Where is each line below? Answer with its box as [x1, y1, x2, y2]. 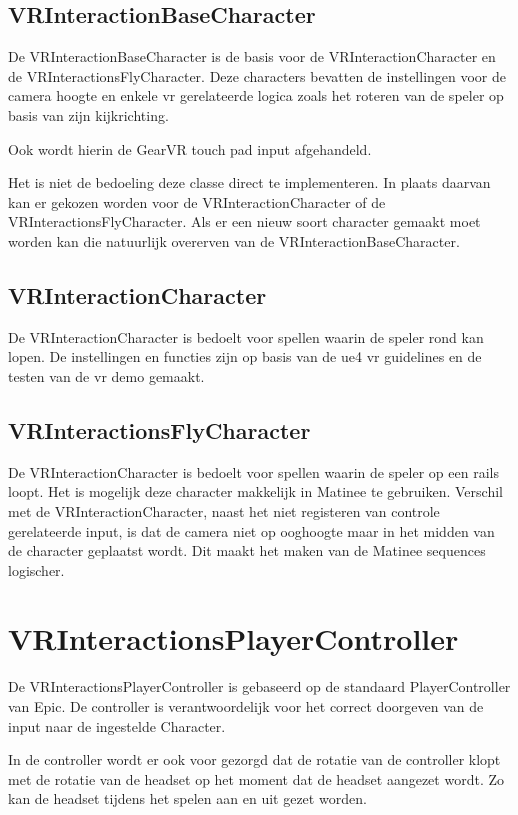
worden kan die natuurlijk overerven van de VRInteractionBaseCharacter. [8, 230, 460, 251]
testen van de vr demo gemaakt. [8, 365, 205, 386]
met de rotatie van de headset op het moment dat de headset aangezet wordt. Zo [8, 768, 504, 789]
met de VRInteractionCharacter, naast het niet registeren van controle [8, 500, 440, 521]
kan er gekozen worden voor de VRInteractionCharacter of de [8, 191, 386, 212]
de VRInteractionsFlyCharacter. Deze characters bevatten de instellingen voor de [8, 65, 507, 86]
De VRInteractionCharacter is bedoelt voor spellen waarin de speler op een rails [8, 461, 499, 482]
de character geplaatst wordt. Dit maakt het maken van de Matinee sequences [8, 540, 486, 561]
